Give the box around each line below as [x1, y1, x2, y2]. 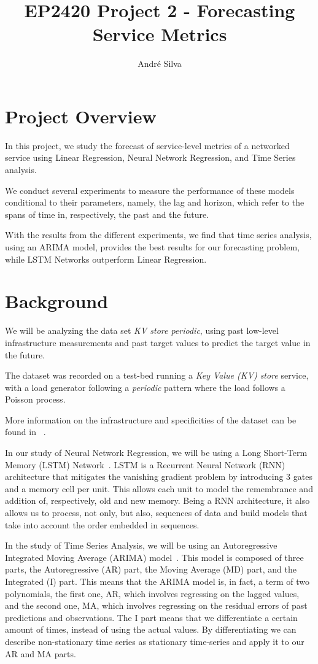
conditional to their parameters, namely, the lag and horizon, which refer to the [5, 196, 304, 209]
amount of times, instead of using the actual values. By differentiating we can [5, 623, 297, 636]
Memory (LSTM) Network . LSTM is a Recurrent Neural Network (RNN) [5, 458, 285, 471]
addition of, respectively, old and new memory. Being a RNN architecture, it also [5, 494, 310, 507]
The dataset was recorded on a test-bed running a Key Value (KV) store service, [5, 369, 309, 382]
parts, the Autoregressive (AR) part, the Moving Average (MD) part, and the [5, 563, 297, 576]
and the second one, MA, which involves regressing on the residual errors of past [5, 599, 308, 612]
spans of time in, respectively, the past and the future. [5, 207, 209, 220]
